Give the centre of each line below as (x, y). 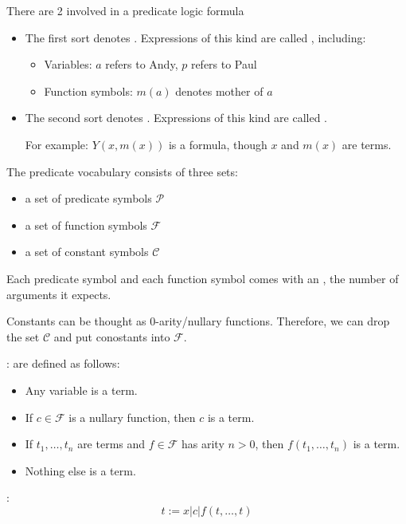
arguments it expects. (59, 294)
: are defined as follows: (63, 363)
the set (23, 336)
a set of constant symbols (87, 252)
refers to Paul (224, 64)
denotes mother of (219, 91)
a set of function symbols (86, 225)
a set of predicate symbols (88, 198)
